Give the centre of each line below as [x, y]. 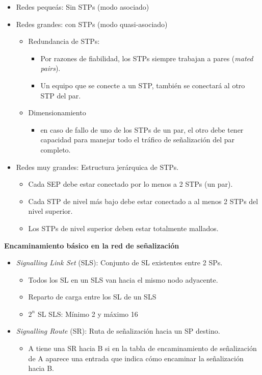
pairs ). [50, 68]
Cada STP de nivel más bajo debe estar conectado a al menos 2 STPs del [143, 201]
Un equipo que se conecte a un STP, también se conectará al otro [143, 85]
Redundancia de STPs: [64, 41]
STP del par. [61, 95]
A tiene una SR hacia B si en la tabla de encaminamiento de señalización [142, 348]
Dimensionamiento [57, 112]
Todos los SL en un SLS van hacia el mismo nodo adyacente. [123, 279]
